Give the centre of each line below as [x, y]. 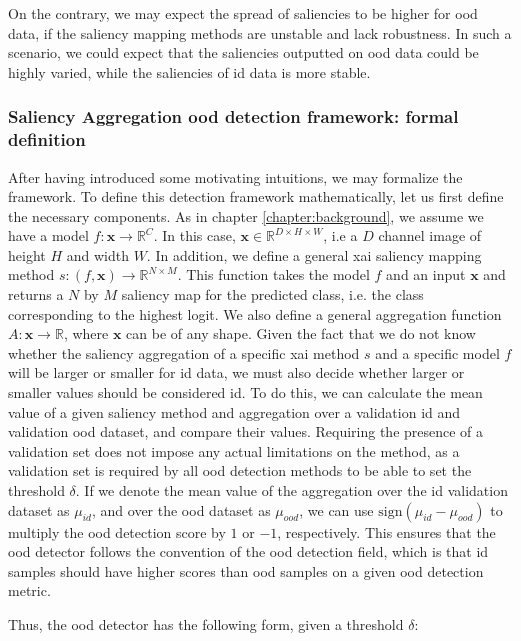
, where [86, 333]
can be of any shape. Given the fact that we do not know [301, 333]
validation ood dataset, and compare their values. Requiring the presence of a [246, 431]
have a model [48, 235]
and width [97, 254]
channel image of [430, 235]
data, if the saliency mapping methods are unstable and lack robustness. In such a [260, 32]
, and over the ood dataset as [181, 509]
